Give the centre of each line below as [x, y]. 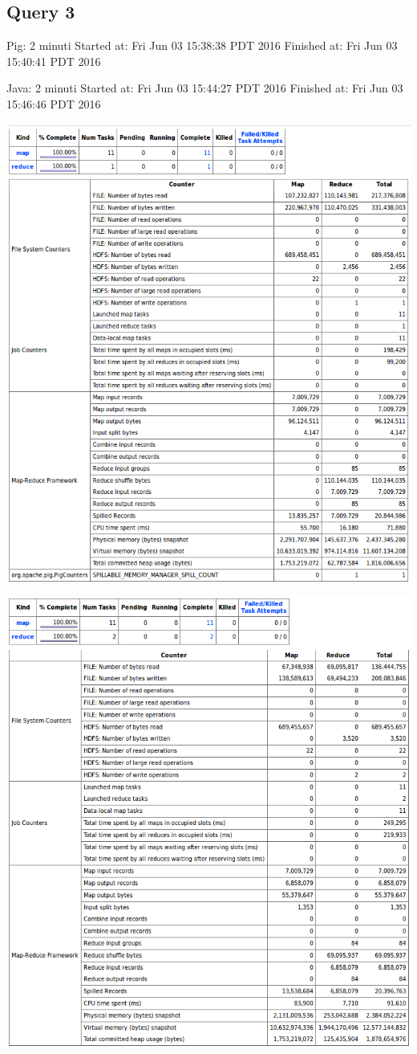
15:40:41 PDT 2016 [54, 61]
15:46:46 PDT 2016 [54, 103]
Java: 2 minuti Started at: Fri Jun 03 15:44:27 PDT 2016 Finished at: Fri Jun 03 [205, 88]
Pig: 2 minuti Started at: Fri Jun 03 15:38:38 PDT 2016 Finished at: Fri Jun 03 [202, 45]
